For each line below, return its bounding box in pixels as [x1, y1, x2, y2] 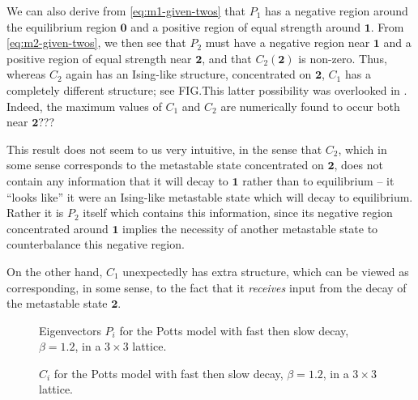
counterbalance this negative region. [6, 236, 185, 253]
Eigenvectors [39, 321, 101, 338]
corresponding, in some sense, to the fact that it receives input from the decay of [6, 279, 407, 296]
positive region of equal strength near [6, 49, 192, 66]
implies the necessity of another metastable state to [122, 219, 378, 236]
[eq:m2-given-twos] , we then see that [6, 34, 186, 51]
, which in [338, 140, 387, 157]
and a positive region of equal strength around [130, 18, 361, 35]
